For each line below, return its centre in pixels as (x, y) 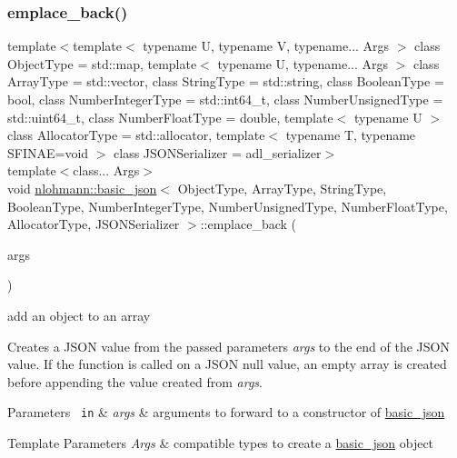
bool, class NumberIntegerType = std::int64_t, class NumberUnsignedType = (225, 99)
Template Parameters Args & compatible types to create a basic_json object (221, 442)
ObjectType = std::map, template (102, 63)
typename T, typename (351, 135)
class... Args (106, 170)
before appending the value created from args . (135, 381)
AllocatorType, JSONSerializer (94, 224)
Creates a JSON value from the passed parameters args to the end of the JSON (228, 346)
